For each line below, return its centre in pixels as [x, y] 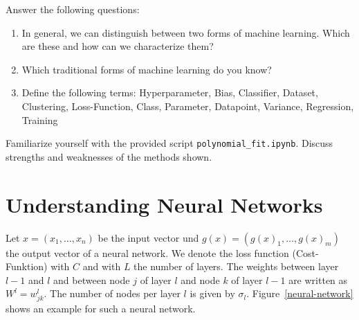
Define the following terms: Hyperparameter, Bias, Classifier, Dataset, [170, 92]
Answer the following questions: [73, 9]
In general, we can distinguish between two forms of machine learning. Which [186, 32]
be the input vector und [148, 237]
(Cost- [305, 252]
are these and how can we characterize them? [118, 46]
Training [40, 119]
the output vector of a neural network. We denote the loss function [147, 252]
